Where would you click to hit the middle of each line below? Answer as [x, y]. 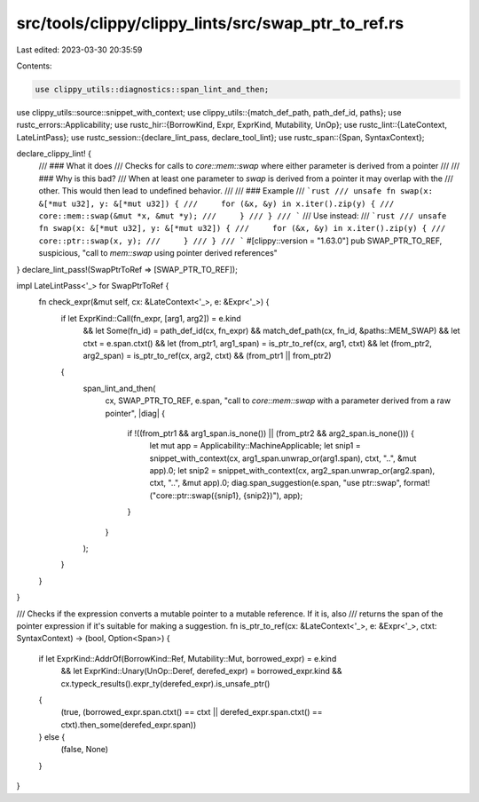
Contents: [34, 66]
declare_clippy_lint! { [54, 154]
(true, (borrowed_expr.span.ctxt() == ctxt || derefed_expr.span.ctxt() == [192, 712]
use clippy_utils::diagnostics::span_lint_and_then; [152, 89]
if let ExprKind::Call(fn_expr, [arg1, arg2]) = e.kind [151, 318]
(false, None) [85, 750]
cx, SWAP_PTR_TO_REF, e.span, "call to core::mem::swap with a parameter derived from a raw [278, 401]
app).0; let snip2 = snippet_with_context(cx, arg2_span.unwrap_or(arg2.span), [292, 471]
